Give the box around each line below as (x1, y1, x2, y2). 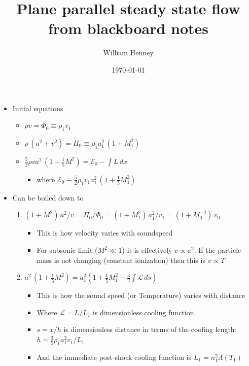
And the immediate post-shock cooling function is (37, 351, 192, 362)
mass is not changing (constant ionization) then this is (37, 254, 205, 265)
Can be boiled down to (12, 192, 84, 203)
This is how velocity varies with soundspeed (37, 227, 173, 238)
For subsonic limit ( (37, 245, 98, 255)
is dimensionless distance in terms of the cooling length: (63, 324, 237, 335)
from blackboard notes (48, 18, 209, 39)
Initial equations (12, 103, 63, 113)
